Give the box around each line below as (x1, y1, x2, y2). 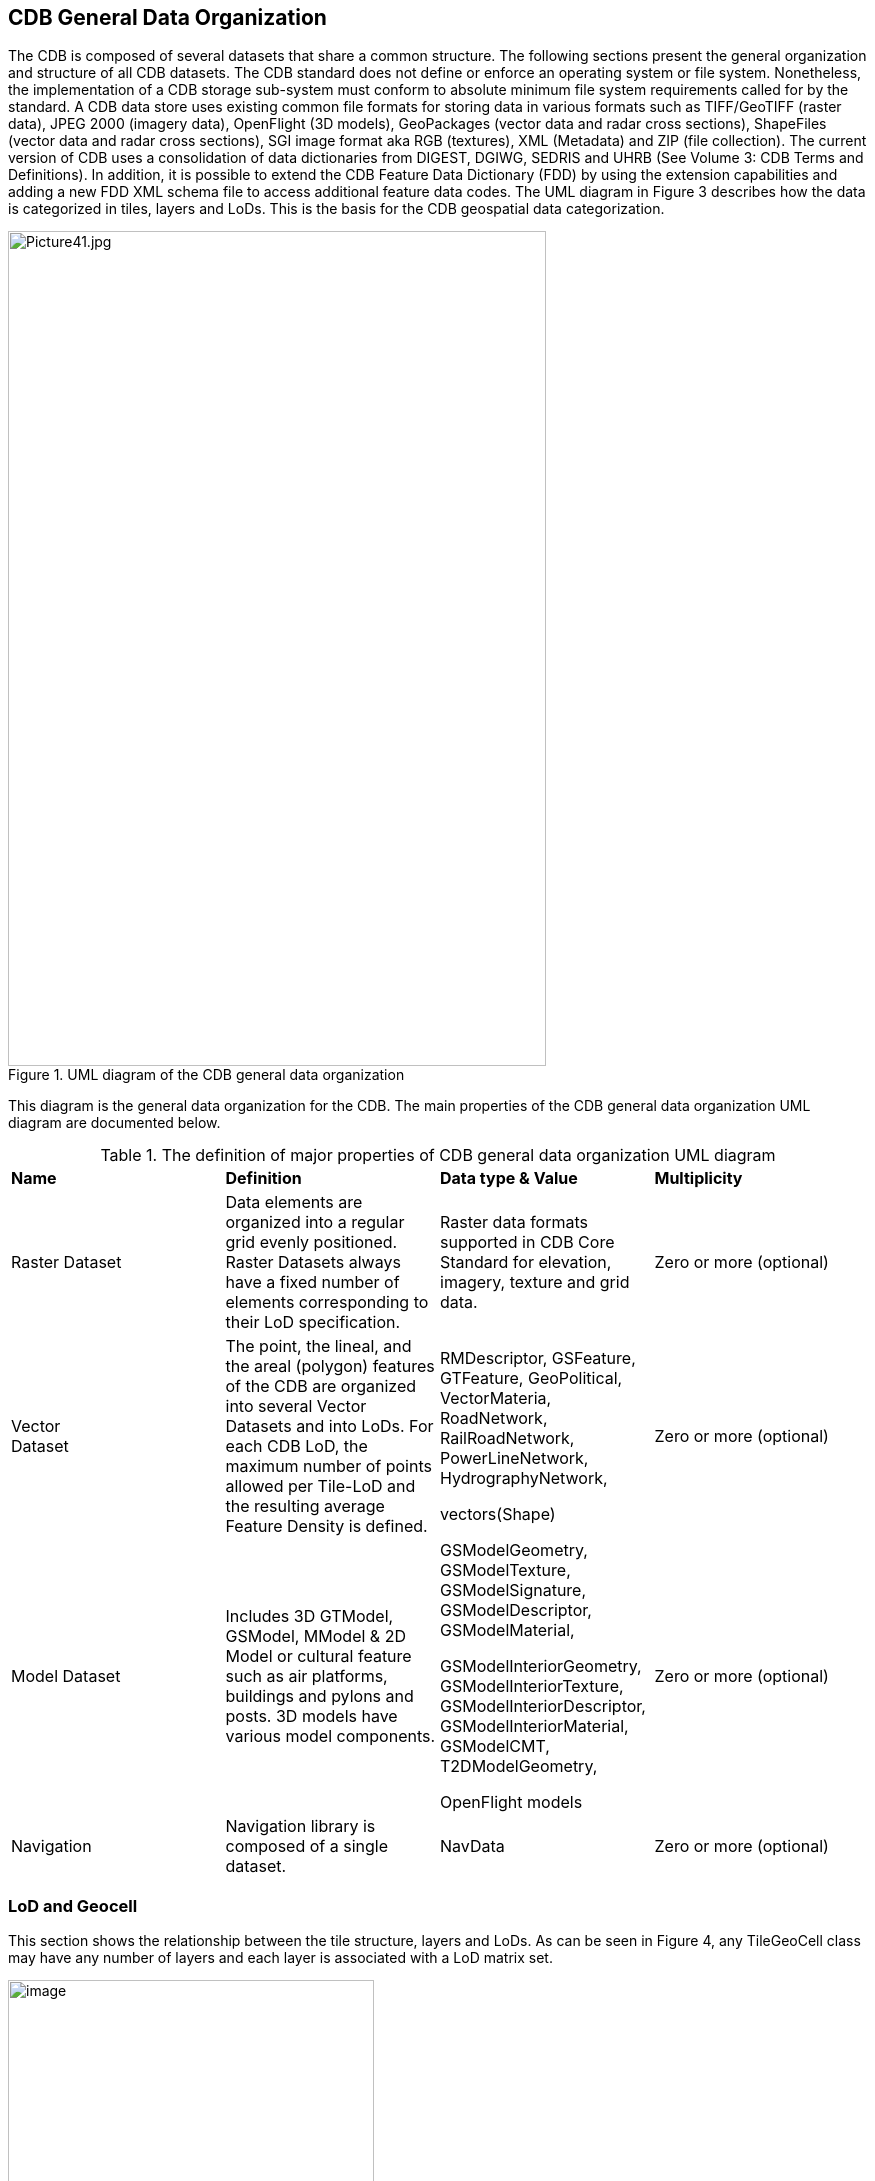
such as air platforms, (225, 1666, 388, 1687)
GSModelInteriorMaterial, (440, 1716, 629, 1737)
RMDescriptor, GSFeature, (440, 1348, 636, 1369)
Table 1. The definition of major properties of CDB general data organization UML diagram (100, 1145, 776, 1166)
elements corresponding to (225, 1292, 429, 1313)
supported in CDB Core (440, 1232, 615, 1253)
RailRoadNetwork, (440, 1428, 575, 1449)
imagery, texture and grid (440, 1272, 630, 1293)
